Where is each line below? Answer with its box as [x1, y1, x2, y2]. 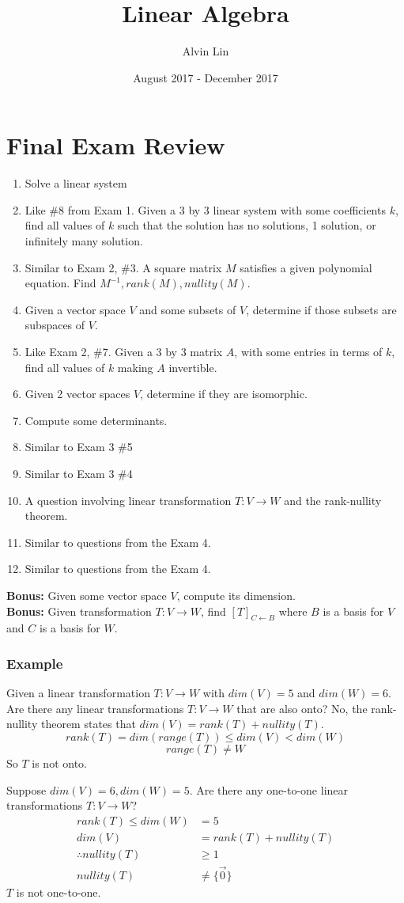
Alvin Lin [182, 43, 229, 59]
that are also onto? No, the [236, 700, 368, 716]
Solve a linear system [25, 175, 127, 192]
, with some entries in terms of [234, 343, 383, 359]
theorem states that [40, 715, 136, 732]
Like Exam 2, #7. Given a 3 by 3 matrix [25, 343, 223, 359]
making [117, 359, 153, 375]
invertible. [168, 359, 217, 375]
